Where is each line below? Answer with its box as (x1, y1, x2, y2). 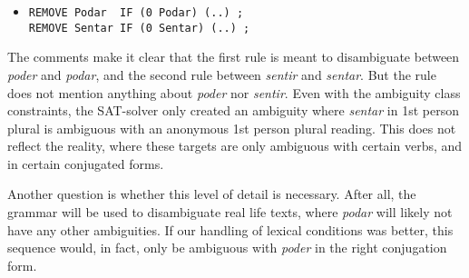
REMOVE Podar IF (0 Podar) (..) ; (28, 6, 244, 19)
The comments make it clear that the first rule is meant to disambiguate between (7, 47, 460, 66)
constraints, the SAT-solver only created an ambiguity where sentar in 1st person (7, 101, 459, 120)
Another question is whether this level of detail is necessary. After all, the (7, 184, 416, 204)
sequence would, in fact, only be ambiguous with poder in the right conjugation (7, 238, 447, 257)
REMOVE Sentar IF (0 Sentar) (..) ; (28, 21, 250, 35)
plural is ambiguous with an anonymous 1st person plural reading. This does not (7, 118, 456, 137)
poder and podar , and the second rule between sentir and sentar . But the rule (7, 65, 436, 84)
